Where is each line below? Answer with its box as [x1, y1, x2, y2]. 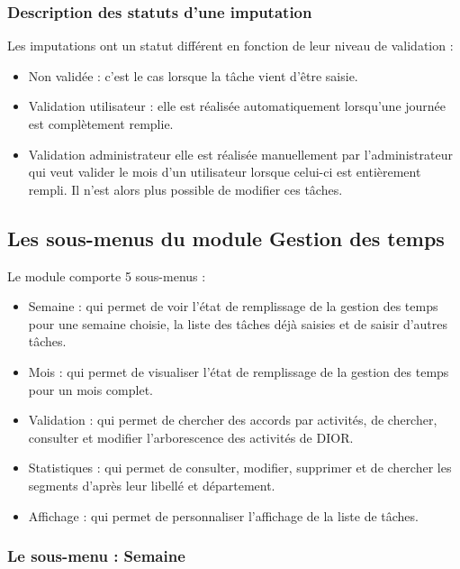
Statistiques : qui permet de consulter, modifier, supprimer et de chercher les [28, 458, 452, 477]
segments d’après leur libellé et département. [28, 475, 275, 494]
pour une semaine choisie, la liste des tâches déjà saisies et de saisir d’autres [28, 314, 448, 333]
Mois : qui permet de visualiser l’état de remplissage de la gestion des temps [28, 362, 449, 381]
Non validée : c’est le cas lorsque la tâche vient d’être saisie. [28, 66, 358, 85]
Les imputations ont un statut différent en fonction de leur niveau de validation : [7, 36, 454, 55]
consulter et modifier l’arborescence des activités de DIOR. [28, 427, 354, 446]
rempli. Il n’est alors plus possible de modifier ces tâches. [28, 179, 343, 198]
